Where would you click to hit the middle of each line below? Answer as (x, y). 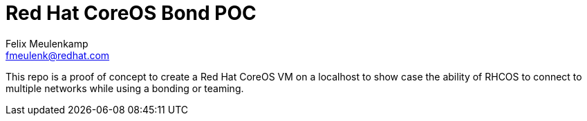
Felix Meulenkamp (47, 43)
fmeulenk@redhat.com (58, 55)
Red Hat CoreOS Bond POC (131, 13)
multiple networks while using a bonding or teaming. (125, 88)
